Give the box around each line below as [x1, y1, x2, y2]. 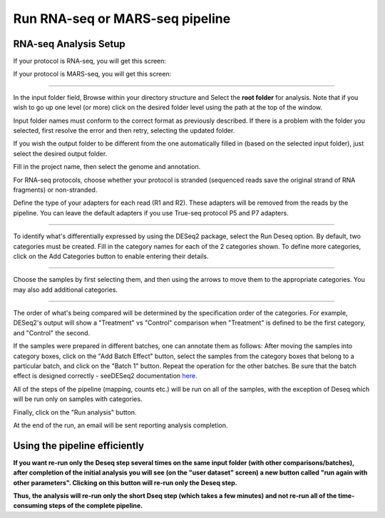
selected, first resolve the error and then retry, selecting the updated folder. [13, 126, 235, 135]
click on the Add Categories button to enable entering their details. [13, 252, 209, 260]
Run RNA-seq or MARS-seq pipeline [13, 11, 231, 26]
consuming [13, 502, 48, 510]
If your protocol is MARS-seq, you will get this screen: [13, 70, 172, 78]
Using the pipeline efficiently [13, 440, 145, 452]
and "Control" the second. [13, 328, 91, 337]
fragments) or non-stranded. [13, 186, 98, 194]
